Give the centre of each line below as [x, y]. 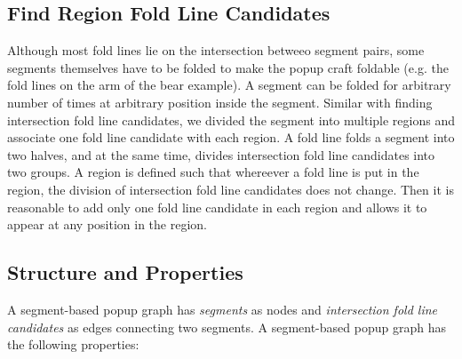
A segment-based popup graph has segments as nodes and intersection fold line [223, 309]
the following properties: [73, 344]
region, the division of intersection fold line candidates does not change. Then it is [231, 189]
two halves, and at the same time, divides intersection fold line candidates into [221, 154]
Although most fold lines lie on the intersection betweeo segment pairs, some [216, 50]
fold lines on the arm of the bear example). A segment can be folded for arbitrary [229, 85]
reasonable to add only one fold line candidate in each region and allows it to [217, 207]
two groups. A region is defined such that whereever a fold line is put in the [213, 172]
